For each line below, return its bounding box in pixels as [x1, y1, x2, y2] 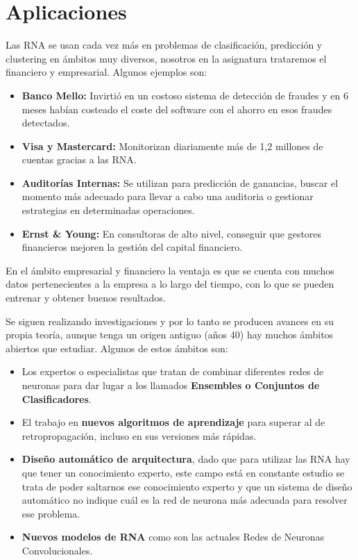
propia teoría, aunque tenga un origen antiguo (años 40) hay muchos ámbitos [6, 327, 334, 342]
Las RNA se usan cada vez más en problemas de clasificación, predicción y [6, 38, 323, 52]
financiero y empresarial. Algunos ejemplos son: [6, 65, 207, 79]
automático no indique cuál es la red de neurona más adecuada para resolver [22, 493, 348, 507]
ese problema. [22, 506, 80, 520]
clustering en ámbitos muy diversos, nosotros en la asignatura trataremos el [6, 51, 327, 65]
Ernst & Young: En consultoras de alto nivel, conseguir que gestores [22, 226, 322, 240]
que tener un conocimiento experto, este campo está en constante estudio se [22, 465, 345, 479]
